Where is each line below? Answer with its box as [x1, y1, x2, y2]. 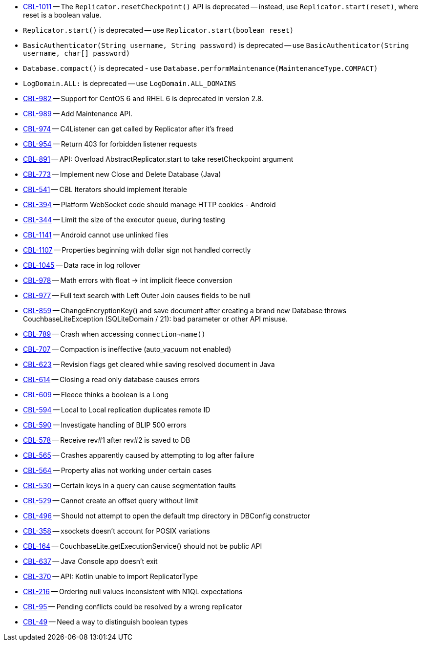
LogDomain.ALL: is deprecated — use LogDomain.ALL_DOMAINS [23, 79, 236, 87]
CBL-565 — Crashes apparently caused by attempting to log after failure [23, 451, 254, 459]
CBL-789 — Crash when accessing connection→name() [23, 330, 206, 338]
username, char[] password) [23, 49, 130, 57]
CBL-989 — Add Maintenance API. [23, 109, 133, 118]
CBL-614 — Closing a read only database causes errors [23, 375, 200, 384]
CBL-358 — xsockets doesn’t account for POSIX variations [23, 527, 210, 535]
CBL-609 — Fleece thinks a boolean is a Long [23, 390, 169, 399]
